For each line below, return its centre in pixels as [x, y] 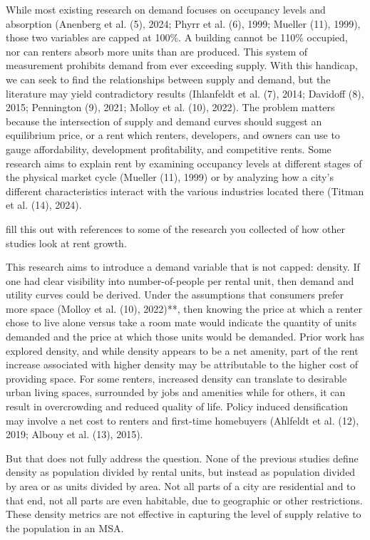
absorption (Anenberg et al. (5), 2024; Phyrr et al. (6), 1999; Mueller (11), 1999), [183, 23]
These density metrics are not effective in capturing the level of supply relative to [184, 514]
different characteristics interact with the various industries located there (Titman [185, 191]
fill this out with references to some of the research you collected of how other [176, 228]
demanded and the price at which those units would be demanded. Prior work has [185, 337]
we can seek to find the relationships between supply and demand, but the [168, 79]
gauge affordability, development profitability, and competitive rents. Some [169, 149]
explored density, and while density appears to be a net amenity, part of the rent [182, 350]
